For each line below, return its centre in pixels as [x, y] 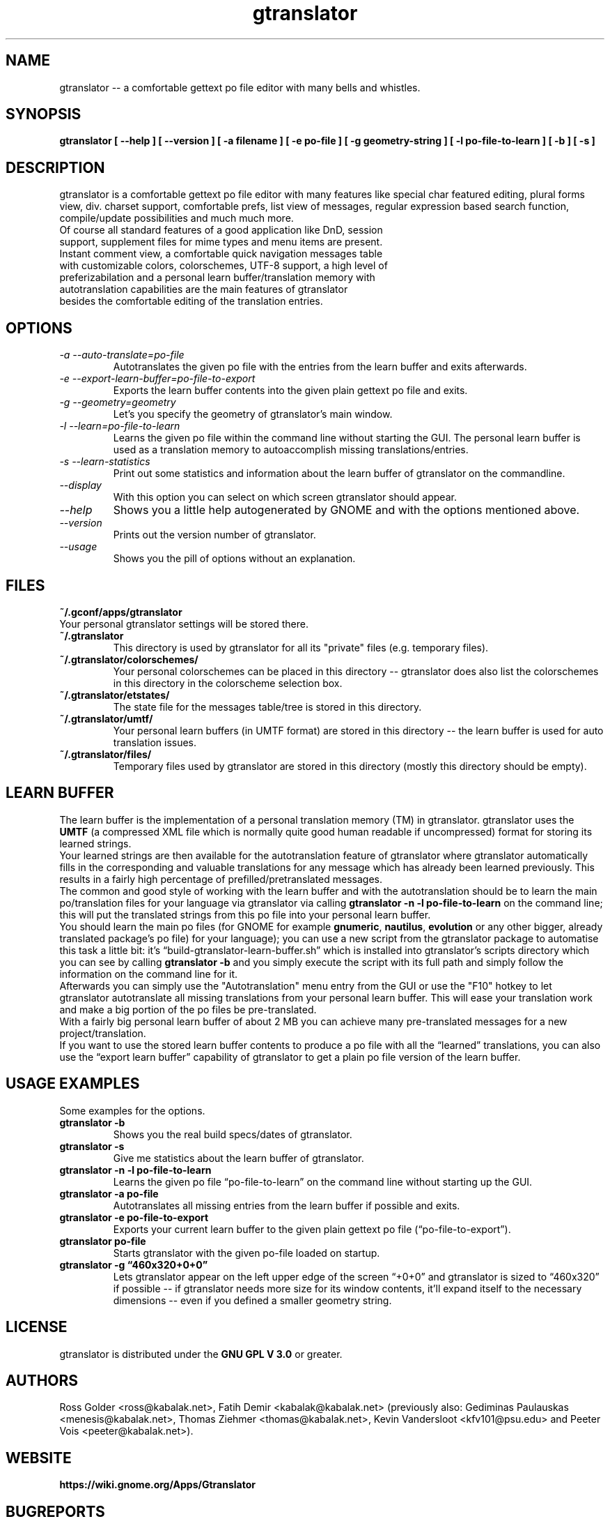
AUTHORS [42, 1380]
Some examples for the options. [132, 1110]
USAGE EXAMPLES [73, 1084]
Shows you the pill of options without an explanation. [234, 559]
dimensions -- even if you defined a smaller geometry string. [252, 1300]
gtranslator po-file [103, 1241]
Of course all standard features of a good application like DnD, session [221, 230]
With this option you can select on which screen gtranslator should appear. [285, 497]
